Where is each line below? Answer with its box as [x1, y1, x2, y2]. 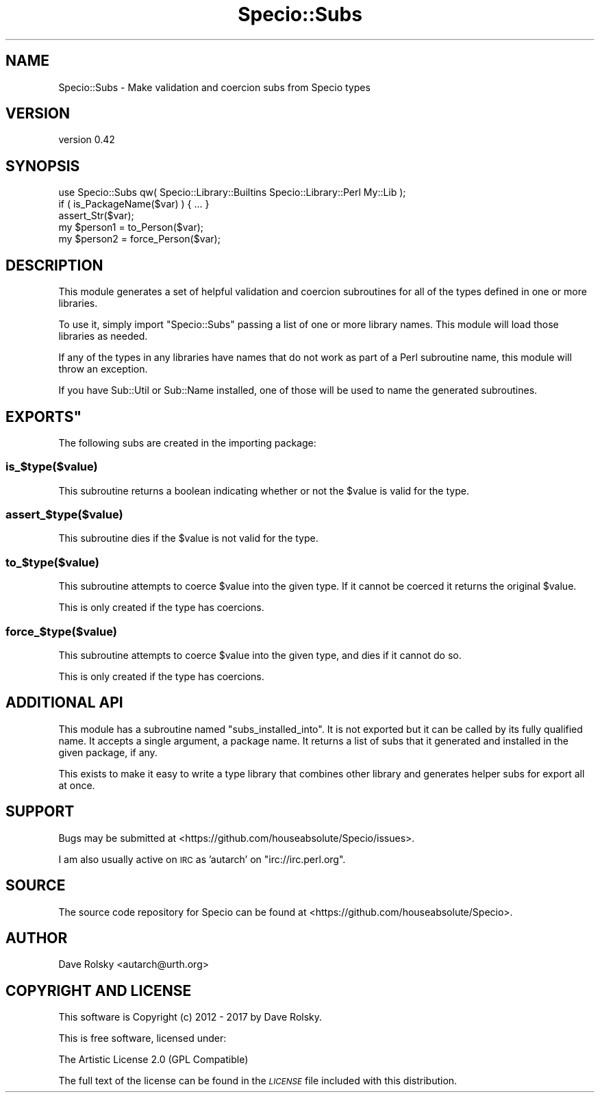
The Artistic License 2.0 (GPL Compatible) [58, 1053, 249, 1066]
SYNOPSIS [5, 157, 80, 175]
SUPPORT [5, 803, 75, 821]
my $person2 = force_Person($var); [58, 233, 221, 245]
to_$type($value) [5, 555, 99, 569]
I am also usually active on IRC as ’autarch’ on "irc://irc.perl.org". [58, 853, 346, 865]
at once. [58, 779, 95, 791]
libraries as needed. [58, 330, 148, 342]
